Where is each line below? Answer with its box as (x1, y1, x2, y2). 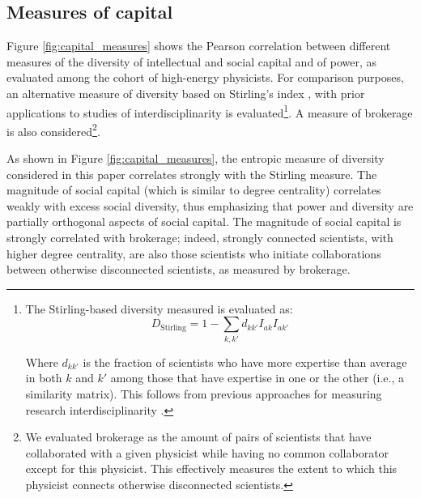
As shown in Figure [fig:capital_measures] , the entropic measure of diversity (6, 150, 385, 167)
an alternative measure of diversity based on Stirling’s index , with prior (6, 84, 365, 101)
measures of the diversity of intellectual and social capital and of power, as (6, 53, 377, 70)
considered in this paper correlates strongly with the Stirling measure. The (6, 165, 377, 182)
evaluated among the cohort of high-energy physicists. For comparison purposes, (6, 69, 404, 86)
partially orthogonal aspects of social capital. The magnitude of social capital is (6, 213, 402, 230)
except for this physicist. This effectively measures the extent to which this (25, 460, 398, 477)
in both (25, 369, 62, 386)
